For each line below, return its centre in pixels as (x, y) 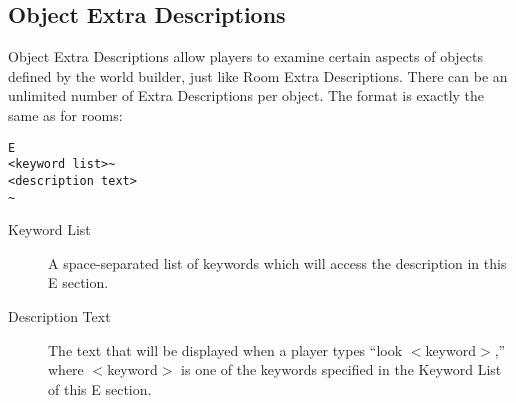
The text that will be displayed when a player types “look (225, 349)
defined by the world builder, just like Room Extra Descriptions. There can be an (258, 75)
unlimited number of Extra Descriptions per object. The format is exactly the (246, 95)
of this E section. (100, 388)
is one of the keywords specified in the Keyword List (341, 369)
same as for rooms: (65, 114)
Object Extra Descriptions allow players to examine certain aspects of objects (246, 56)
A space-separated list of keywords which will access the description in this (277, 262)
